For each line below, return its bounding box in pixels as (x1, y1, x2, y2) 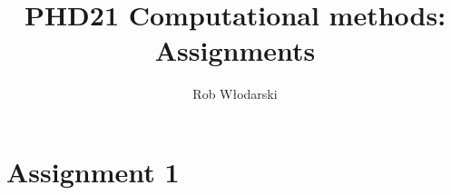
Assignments (154, 32, 316, 69)
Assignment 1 (6, 152, 180, 190)
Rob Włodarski (192, 84, 278, 103)
